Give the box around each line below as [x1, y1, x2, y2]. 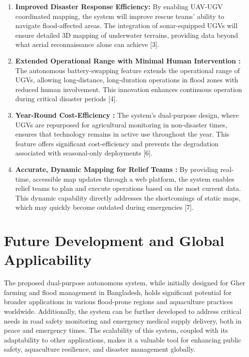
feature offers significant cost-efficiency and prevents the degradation [15, 138, 219, 148]
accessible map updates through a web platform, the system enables [32, 173, 234, 184]
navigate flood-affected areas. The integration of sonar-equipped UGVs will [15, 20, 238, 31]
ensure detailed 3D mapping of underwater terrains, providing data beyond [15, 30, 238, 40]
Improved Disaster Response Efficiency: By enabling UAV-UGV [15, 1, 223, 11]
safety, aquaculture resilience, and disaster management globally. [4, 344, 195, 354]
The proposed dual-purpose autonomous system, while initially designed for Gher [4, 278, 246, 288]
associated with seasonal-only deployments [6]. [15, 148, 153, 158]
